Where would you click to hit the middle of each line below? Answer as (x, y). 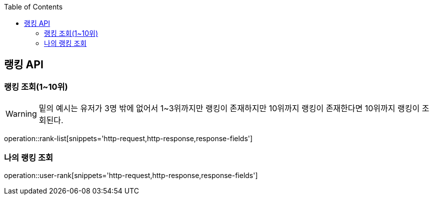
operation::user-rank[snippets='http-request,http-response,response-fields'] (131, 175)
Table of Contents (33, 7)
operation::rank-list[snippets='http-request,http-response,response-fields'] (128, 139)
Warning (21, 114)
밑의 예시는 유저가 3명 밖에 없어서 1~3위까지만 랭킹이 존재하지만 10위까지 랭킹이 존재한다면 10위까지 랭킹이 (229, 108)
